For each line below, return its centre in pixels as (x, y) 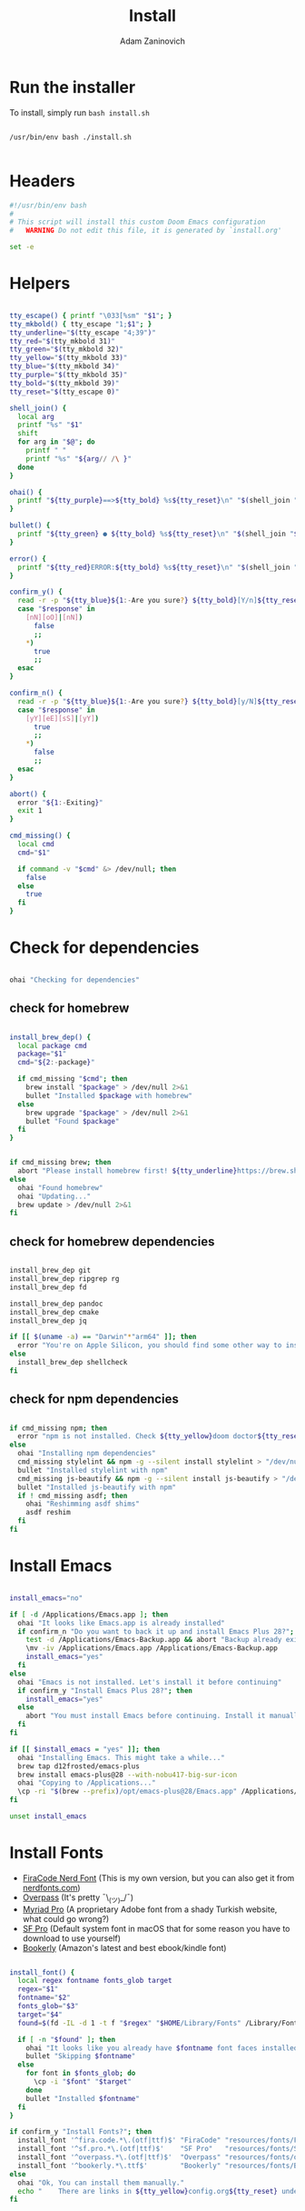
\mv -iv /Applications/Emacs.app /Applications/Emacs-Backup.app (152, 1648)
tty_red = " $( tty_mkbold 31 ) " (63, 341)
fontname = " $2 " (44, 1998)
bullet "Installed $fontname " (83, 2098)
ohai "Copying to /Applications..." (87, 1783)
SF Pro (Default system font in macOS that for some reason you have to (156, 1928)
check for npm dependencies (94, 1400)
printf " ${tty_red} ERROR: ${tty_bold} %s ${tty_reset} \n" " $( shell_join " (158, 567)
